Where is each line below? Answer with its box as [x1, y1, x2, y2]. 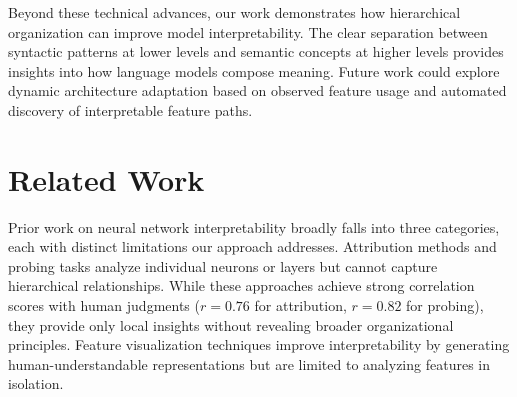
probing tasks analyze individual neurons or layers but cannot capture [8, 255, 438, 276]
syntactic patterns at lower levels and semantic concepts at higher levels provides [8, 41, 504, 62]
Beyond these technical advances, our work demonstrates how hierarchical [8, 2, 461, 22]
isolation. [8, 373, 64, 394]
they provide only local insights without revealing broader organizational [8, 314, 454, 335]
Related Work [8, 158, 205, 199]
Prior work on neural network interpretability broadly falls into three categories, [8, 216, 500, 237]
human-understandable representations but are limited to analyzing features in [8, 353, 490, 374]
